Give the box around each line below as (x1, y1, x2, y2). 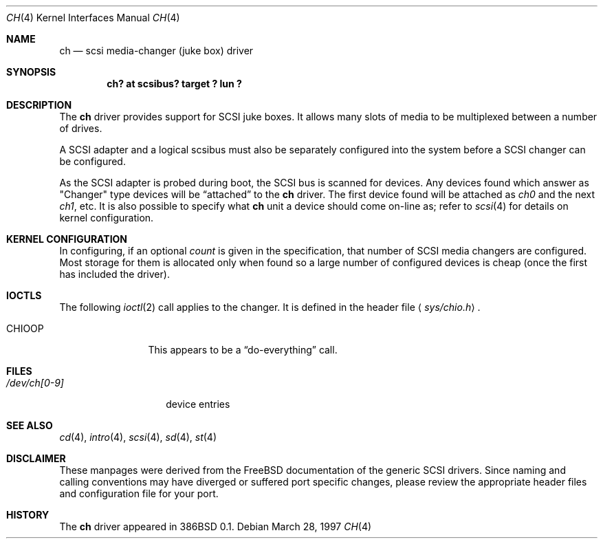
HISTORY (6, 509, 50, 521)
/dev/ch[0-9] (6, 377, 64, 389)
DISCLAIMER (6, 453, 66, 464)
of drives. (59, 122, 102, 134)
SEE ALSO (6, 420, 53, 431)
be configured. (59, 155, 126, 167)
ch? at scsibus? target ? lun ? (107, 78, 242, 89)
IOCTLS (6, 290, 42, 301)
